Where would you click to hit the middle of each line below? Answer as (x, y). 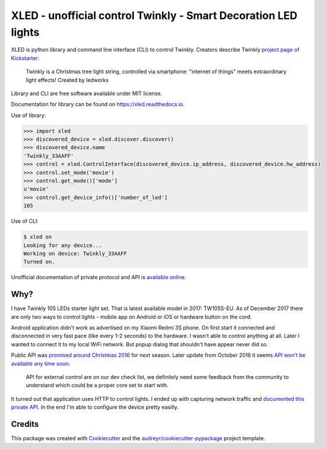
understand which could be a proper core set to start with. (97, 385)
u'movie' (36, 189)
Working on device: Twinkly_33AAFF (75, 253)
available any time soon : (41, 363)
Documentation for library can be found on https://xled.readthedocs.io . (98, 105)
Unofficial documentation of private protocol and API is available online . (99, 277)
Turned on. (39, 262)
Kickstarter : (25, 58)
